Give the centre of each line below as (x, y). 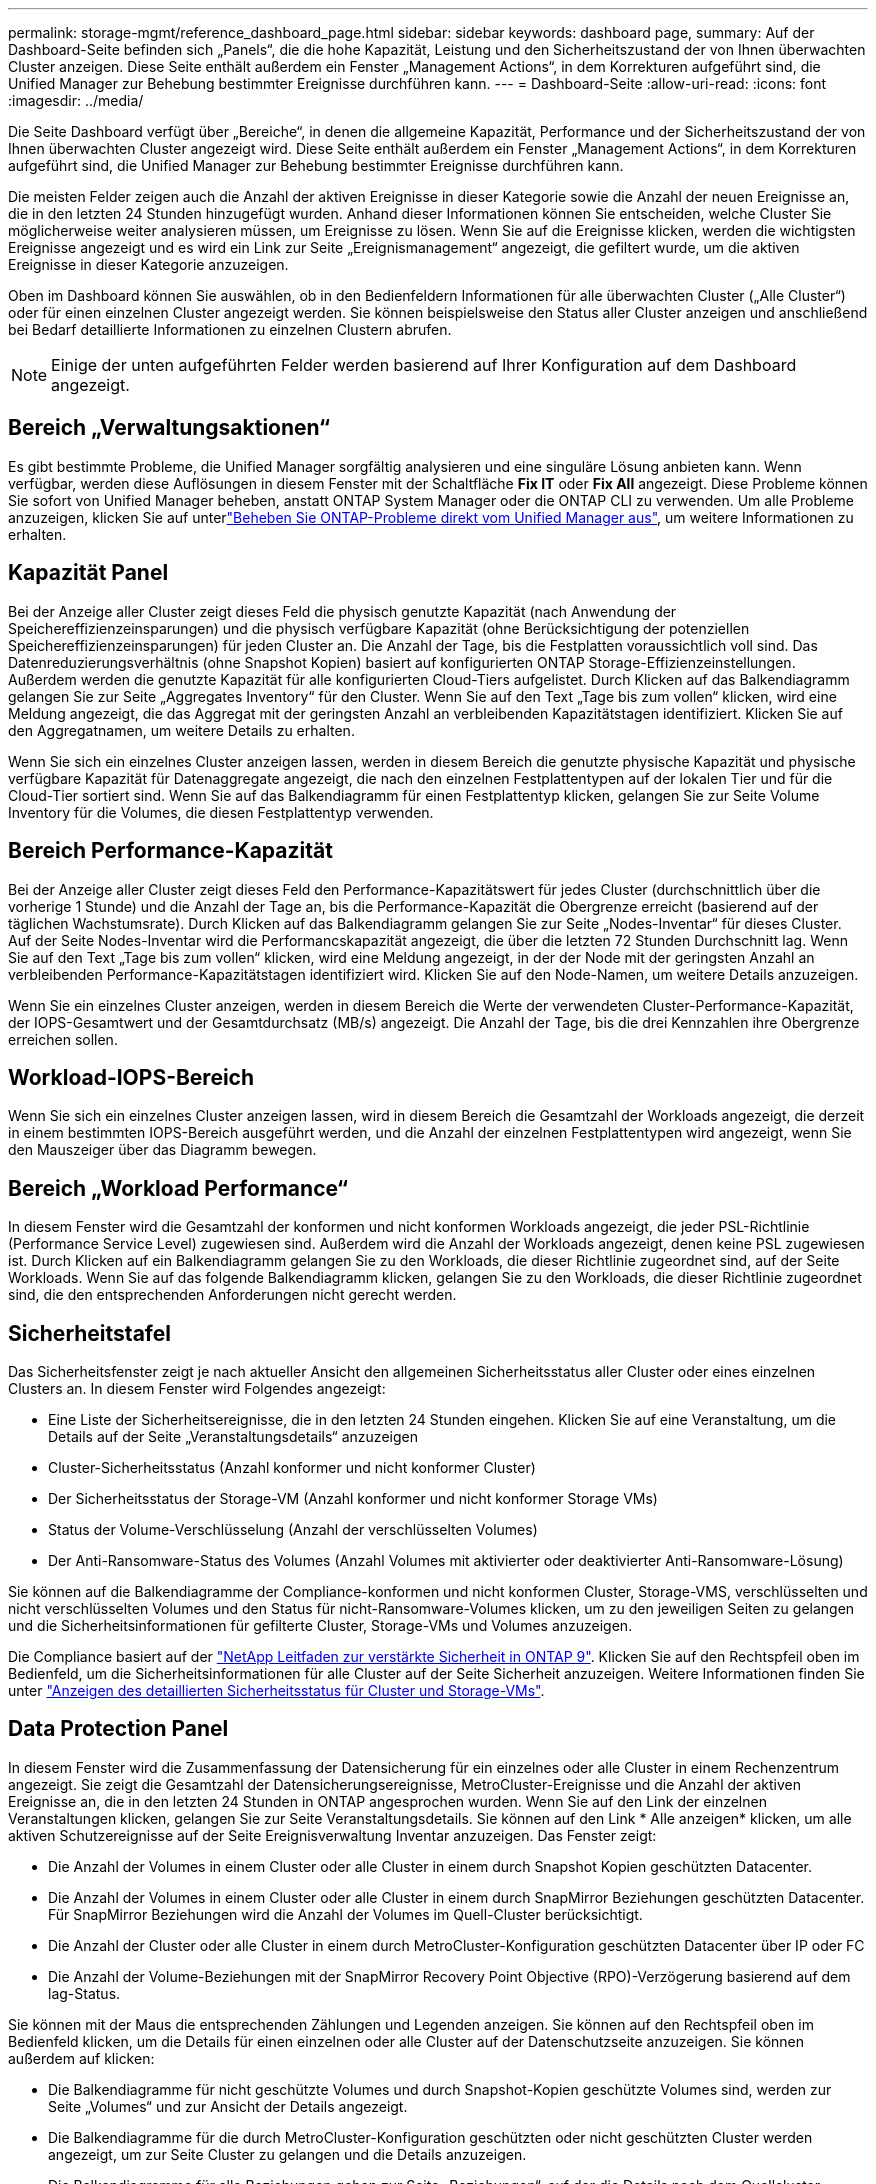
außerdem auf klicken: (81, 2058)
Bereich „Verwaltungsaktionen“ (169, 428)
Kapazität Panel (88, 573)
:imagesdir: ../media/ (76, 100)
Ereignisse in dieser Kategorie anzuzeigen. (148, 264)
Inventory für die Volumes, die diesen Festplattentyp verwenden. (221, 812)
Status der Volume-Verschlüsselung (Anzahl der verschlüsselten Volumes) (293, 1530)
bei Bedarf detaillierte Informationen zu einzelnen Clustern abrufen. (230, 329)
